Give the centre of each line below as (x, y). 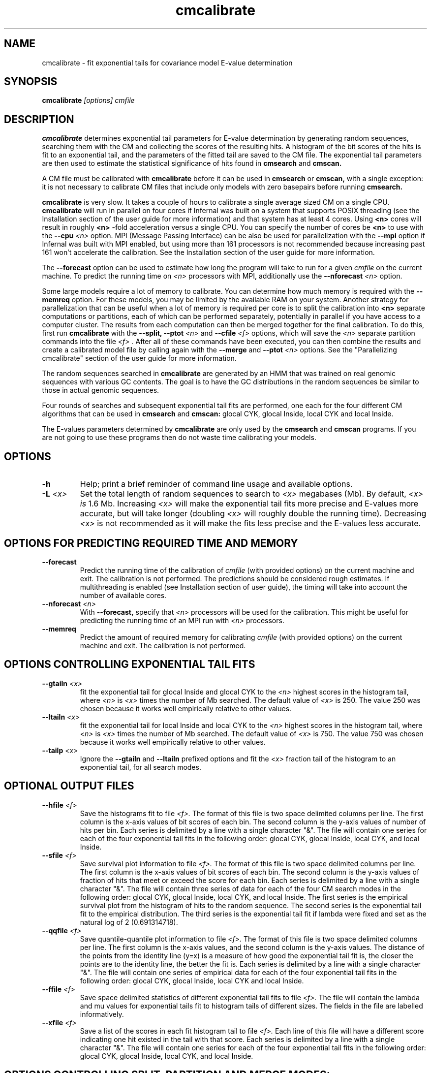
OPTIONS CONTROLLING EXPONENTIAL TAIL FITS (130, 664)
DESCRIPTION (39, 119)
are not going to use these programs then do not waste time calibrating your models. (179, 438)
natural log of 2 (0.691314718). (129, 922)
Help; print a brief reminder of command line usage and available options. (216, 484)
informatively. (102, 1014)
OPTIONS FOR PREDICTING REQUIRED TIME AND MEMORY (151, 543)
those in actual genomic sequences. (101, 390)
